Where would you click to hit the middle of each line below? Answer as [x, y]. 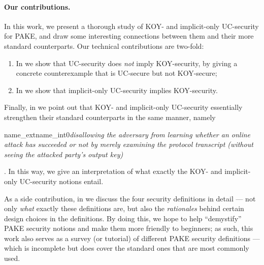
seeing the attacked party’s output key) [64, 154]
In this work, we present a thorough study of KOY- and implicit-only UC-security [131, 26]
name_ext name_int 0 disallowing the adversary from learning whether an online [127, 134]
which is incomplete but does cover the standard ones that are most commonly [127, 248]
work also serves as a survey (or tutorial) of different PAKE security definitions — [132, 238]
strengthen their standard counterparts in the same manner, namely [110, 117]
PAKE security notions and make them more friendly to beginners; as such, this [129, 228]
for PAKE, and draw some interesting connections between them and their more [129, 36]
